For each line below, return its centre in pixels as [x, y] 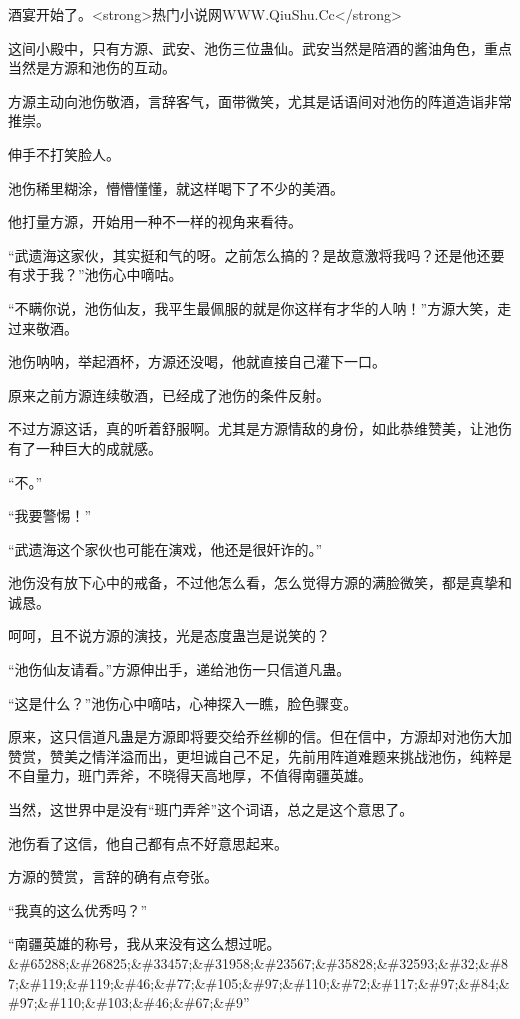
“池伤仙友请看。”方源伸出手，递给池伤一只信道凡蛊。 [179, 669]
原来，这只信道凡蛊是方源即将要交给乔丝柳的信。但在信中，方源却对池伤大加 [260, 736]
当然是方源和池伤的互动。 [92, 67]
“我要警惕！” [50, 515]
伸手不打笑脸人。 [64, 153]
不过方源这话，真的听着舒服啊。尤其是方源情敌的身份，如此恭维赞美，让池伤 [260, 428]
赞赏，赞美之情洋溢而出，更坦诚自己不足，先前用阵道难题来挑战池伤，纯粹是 [260, 755]
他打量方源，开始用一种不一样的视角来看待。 [155, 221]
